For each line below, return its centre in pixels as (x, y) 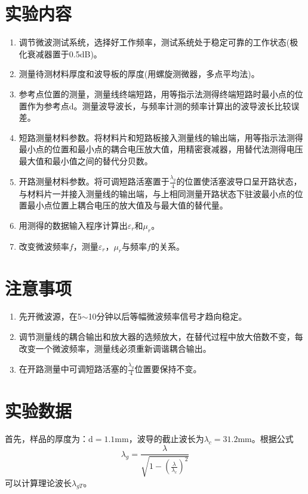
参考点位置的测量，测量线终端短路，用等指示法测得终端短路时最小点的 (157, 93)
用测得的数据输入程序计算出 (73, 225)
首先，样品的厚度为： (47, 439)
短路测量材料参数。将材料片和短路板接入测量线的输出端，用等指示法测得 (161, 137)
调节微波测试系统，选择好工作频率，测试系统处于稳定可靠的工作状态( (154, 42)
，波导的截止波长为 (166, 439)
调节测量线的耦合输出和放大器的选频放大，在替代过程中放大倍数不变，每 (161, 337)
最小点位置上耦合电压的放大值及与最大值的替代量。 (127, 205)
